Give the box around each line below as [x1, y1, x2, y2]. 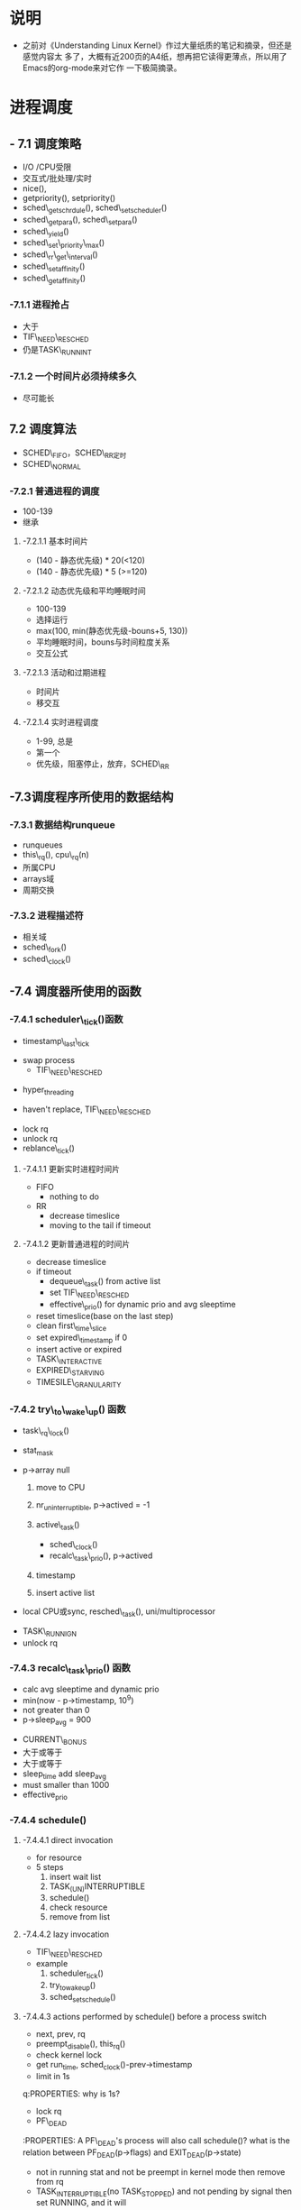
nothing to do [49, 1191, 99, 1202]
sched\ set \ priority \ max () [22, 237, 105, 251]
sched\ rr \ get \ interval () [22, 249, 98, 261]
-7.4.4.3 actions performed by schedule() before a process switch [22, 2011, 268, 2022]
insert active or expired [35, 1343, 123, 1354]
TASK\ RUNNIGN [22, 1626, 78, 1638]
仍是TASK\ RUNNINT [22, 344, 92, 357]
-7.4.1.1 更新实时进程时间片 [22, 1163, 120, 1174]
